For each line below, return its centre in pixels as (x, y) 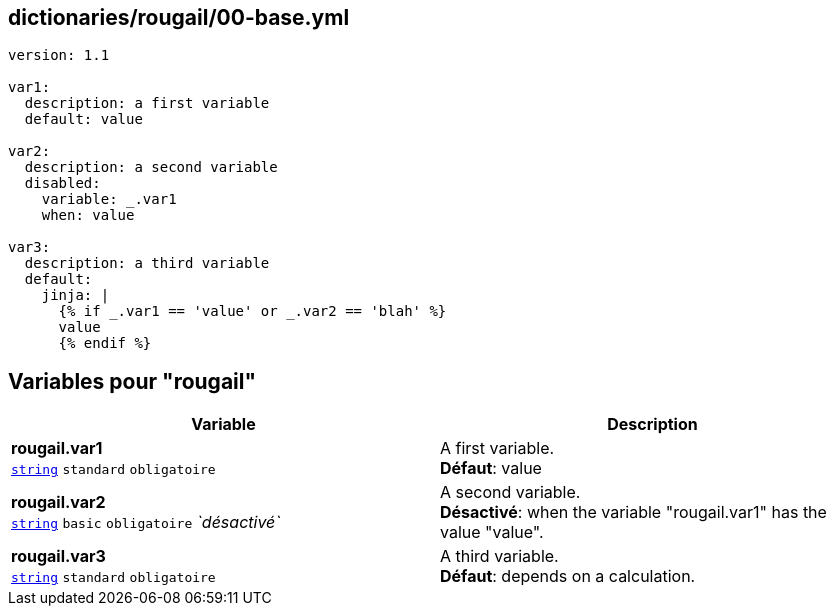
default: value (83, 119)
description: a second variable (151, 167)
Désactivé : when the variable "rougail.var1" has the (633, 512)
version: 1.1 (59, 55)
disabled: (62, 183)
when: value (88, 215)
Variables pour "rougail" (132, 381)
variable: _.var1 (109, 199)
